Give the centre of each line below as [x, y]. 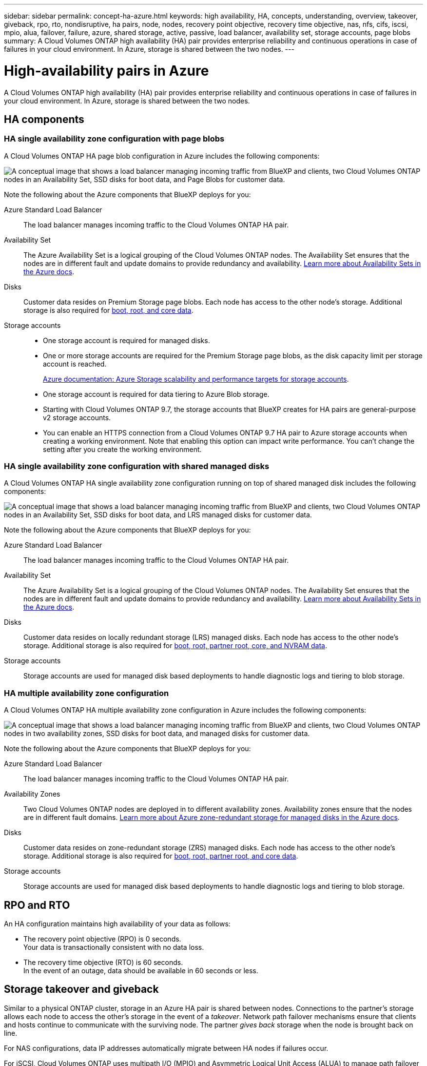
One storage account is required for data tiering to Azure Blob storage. [156, 394]
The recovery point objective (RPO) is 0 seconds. [102, 939]
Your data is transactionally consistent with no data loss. [114, 947]
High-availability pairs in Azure [107, 71]
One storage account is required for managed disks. [126, 340]
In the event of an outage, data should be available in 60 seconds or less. [141, 971]
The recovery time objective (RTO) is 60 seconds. [103, 963]
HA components [44, 119]
